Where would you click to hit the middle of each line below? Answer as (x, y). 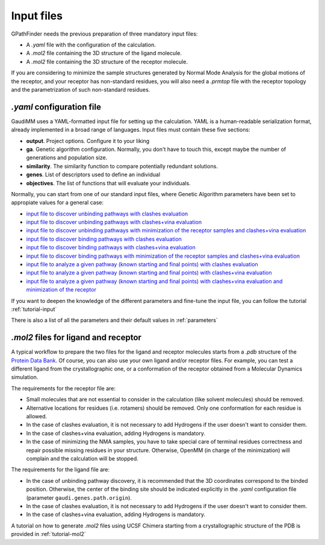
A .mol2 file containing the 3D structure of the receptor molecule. (107, 62)
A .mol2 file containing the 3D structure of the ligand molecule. (104, 53)
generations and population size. (67, 158)
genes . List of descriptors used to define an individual (93, 174)
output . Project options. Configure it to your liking (88, 141)
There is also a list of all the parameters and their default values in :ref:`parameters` (114, 320)
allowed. (37, 416)
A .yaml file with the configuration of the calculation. (91, 45)
